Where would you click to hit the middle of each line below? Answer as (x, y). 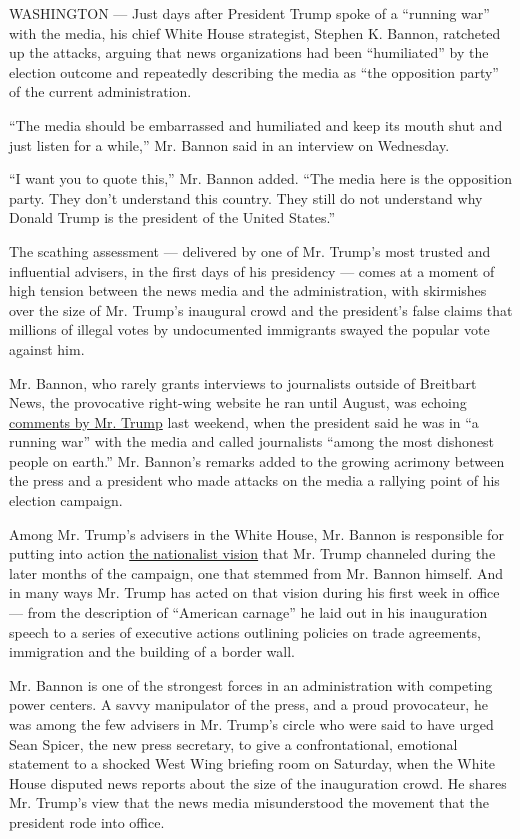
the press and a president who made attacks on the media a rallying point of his (254, 480)
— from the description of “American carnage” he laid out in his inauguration (248, 612)
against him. (47, 348)
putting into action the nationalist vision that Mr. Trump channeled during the (252, 553)
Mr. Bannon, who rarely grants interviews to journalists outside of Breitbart (243, 382)
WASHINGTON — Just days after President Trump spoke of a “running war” (249, 13)
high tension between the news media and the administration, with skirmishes (248, 290)
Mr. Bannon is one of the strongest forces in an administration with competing (251, 684)
